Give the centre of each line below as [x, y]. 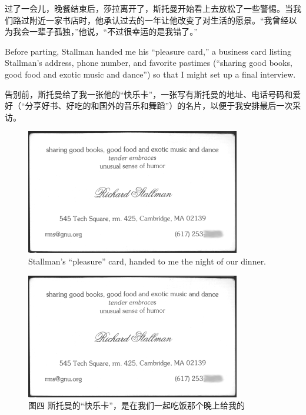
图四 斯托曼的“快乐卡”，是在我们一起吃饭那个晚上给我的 [137, 405]
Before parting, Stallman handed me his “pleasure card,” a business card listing [148, 51]
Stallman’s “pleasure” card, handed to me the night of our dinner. [147, 261]
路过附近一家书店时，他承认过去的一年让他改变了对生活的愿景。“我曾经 [151, 20]
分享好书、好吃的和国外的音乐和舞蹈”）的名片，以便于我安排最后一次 [159, 106]
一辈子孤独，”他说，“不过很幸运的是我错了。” [113, 31]
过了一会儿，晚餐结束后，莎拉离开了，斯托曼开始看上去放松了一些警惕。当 [149, 8]
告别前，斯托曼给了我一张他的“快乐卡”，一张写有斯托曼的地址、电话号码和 [149, 94]
